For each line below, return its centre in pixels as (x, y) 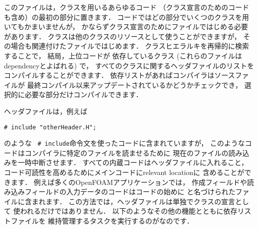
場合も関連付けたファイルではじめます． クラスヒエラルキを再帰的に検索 (130, 46)
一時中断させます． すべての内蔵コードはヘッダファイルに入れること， (133, 162)
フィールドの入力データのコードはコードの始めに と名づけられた (130, 192)
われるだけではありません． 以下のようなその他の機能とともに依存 (129, 211)
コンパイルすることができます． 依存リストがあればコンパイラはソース (120, 75)
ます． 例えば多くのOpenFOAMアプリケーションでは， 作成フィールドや (129, 182)
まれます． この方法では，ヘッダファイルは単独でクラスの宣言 (133, 201)
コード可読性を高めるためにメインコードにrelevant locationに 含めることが (124, 172)
